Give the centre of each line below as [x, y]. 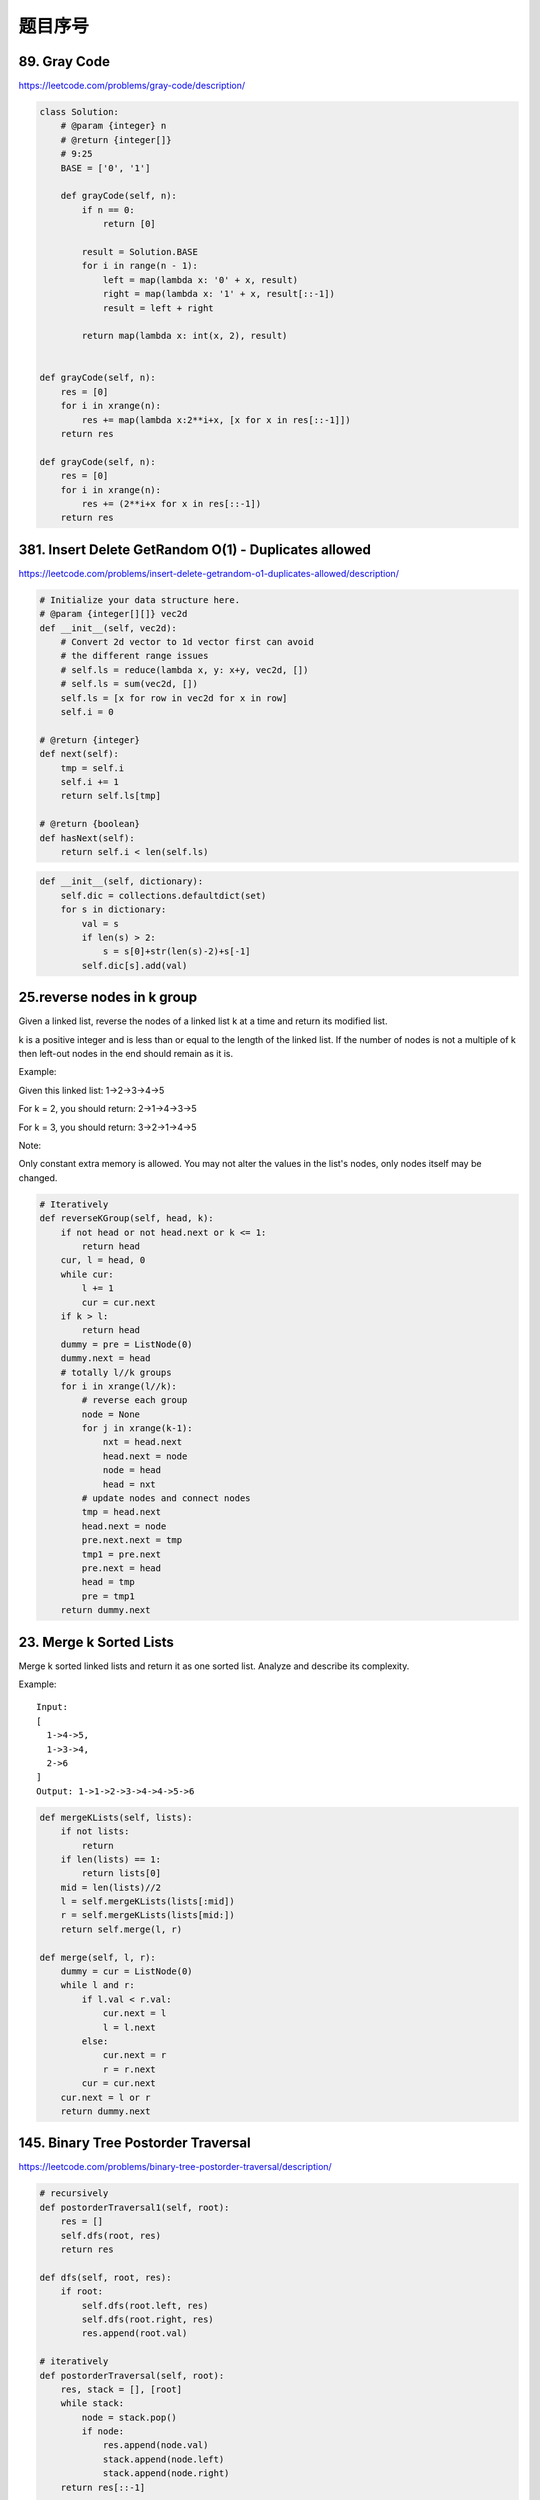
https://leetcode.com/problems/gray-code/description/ [131, 86]
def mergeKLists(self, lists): [116, 1817]
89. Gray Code [64, 61]
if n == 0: [108, 209]
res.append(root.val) [134, 2333]
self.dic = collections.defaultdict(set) [163, 895]
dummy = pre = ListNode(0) [127, 1344]
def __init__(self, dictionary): [121, 881]
